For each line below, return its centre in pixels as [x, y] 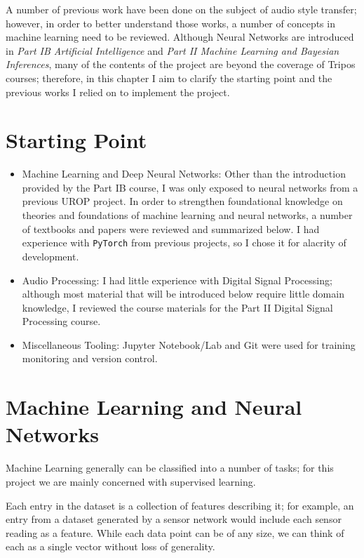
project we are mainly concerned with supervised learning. [131, 481]
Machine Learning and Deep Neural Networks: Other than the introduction [184, 174]
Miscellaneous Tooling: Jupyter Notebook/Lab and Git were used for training [189, 344]
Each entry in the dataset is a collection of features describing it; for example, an [180, 505]
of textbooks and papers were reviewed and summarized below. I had [171, 228]
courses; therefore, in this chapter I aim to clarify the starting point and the [169, 78]
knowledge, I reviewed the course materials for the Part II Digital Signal [177, 307]
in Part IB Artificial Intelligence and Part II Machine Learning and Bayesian [173, 50]
